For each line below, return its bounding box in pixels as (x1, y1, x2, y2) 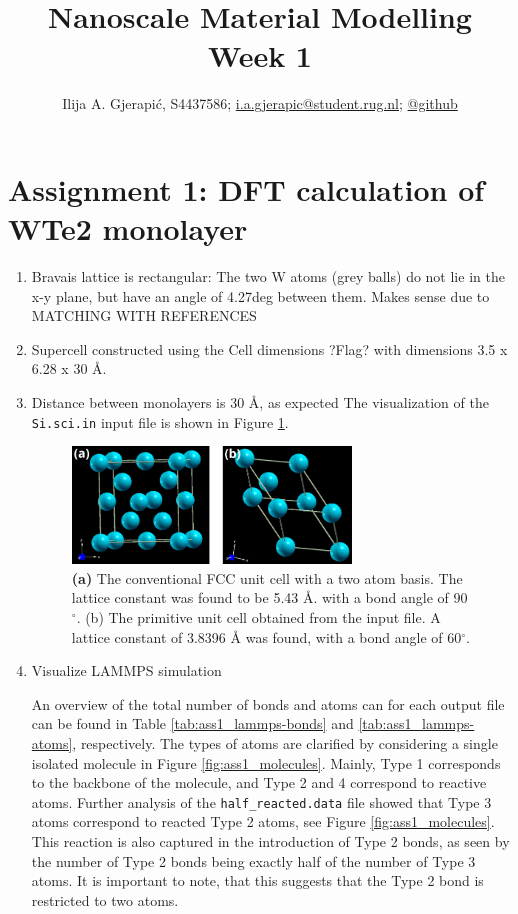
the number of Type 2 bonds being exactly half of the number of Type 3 (31, 850, 476, 871)
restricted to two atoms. (31, 889, 179, 910)
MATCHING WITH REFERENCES (31, 305, 257, 326)
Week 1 (208, 35, 312, 76)
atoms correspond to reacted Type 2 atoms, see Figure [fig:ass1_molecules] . (31, 811, 495, 832)
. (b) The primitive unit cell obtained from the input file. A (76, 607, 441, 628)
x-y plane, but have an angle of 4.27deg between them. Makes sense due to (31, 285, 490, 306)
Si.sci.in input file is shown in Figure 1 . (31, 411, 289, 432)
